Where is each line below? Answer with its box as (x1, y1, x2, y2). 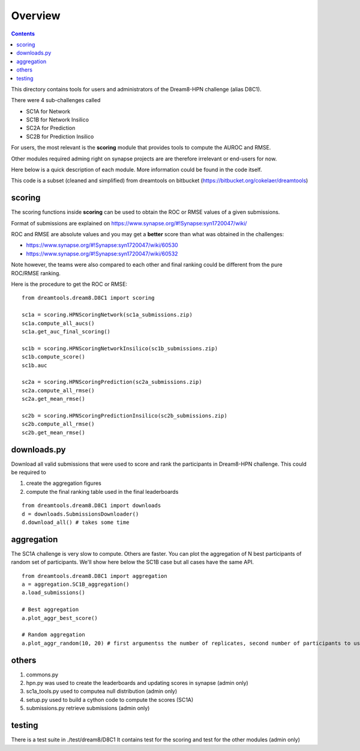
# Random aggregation (22, 631, 85, 638)
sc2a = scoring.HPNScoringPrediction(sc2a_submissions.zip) (22, 379, 202, 386)
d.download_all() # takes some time (22, 518, 130, 526)
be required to (11, 469, 46, 476)
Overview (11, 9, 61, 22)
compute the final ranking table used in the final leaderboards (26, 488, 179, 495)
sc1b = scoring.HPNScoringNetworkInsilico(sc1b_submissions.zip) (22, 345, 218, 351)
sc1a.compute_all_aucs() (22, 320, 95, 327)
